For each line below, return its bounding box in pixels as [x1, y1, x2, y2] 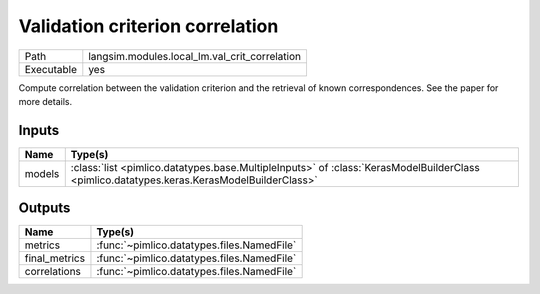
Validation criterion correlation [18, 15, 279, 37]
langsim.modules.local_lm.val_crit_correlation [88, 49, 302, 63]
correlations [24, 265, 82, 279]
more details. [18, 95, 73, 107]
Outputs [18, 200, 71, 217]
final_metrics [24, 251, 85, 265]
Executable [24, 62, 77, 76]
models [24, 166, 60, 180]
